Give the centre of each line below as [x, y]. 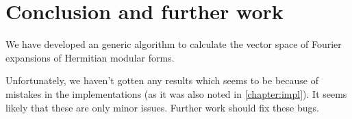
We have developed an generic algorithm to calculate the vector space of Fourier [174, 44]
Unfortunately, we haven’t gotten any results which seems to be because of [162, 80]
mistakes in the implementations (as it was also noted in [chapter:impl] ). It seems [176, 93]
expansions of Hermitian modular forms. [90, 57]
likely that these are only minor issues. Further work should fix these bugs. [162, 107]
